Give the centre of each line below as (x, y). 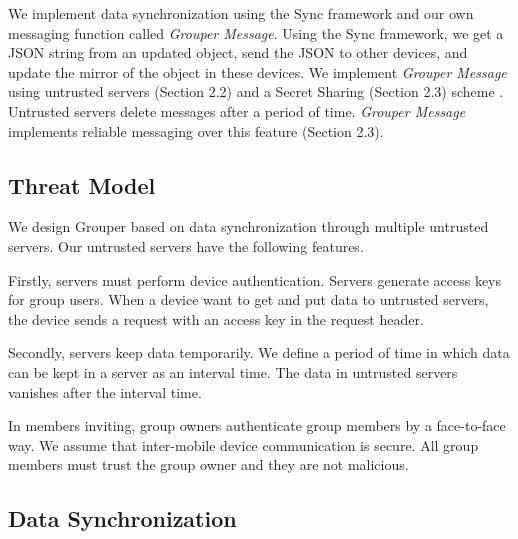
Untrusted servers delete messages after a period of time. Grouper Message (237, 110)
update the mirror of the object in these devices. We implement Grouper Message (257, 71)
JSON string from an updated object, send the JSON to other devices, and (238, 52)
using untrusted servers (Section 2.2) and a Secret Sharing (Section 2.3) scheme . (256, 91)
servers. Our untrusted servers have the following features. (186, 245)
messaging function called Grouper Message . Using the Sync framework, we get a (256, 32)
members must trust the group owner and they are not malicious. (208, 464)
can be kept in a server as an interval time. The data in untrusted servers (233, 371)
